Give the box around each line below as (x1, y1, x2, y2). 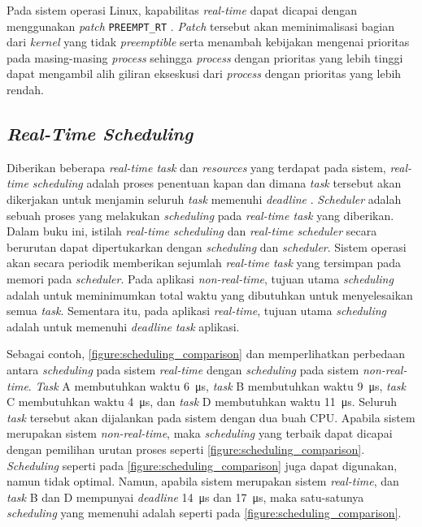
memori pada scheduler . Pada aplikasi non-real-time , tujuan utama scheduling (7, 270, 394, 287)
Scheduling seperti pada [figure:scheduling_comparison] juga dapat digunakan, (7, 456, 398, 473)
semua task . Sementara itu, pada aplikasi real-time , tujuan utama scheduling (7, 302, 387, 319)
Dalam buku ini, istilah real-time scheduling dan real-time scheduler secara (7, 222, 377, 240)
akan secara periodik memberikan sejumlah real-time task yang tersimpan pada (7, 254, 402, 271)
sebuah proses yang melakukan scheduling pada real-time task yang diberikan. (7, 206, 394, 223)
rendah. (7, 81, 44, 98)
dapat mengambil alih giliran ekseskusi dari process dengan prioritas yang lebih (7, 65, 402, 82)
